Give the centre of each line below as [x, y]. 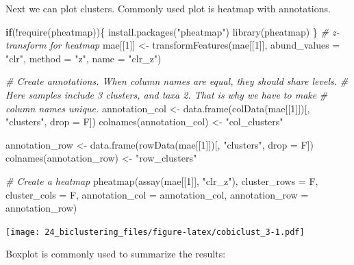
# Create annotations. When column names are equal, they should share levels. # [177, 81]
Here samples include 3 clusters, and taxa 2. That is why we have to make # [167, 94]
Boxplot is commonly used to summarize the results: [116, 254]
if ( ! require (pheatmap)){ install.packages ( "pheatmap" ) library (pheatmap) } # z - [173, 31]
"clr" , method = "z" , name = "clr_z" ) [84, 58]
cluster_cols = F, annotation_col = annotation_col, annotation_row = [157, 194]
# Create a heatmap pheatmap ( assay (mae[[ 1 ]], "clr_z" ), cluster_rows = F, [162, 180]
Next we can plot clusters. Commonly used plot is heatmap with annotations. [168, 8]
